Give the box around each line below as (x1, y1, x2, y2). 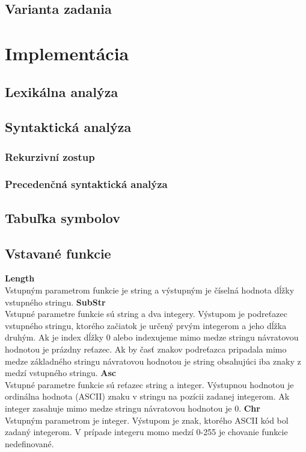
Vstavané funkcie (5, 243, 111, 262)
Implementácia (5, 40, 129, 65)
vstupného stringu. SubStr (5, 295, 106, 308)
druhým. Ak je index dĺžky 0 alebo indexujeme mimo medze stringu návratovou (5, 331, 299, 344)
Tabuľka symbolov (5, 208, 121, 227)
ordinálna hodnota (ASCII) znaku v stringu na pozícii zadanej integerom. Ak (5, 390, 290, 403)
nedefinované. (5, 437, 54, 450)
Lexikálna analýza (5, 82, 118, 101)
